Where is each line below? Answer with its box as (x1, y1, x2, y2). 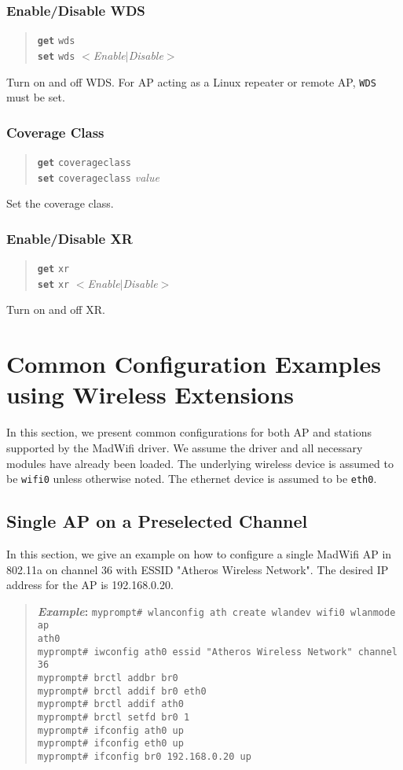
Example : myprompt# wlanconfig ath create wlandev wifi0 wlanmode (37, 602, 396, 619)
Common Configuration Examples (6, 348, 381, 380)
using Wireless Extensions (6, 378, 295, 411)
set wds (37, 50, 75, 62)
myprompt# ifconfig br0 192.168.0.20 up (37, 750, 251, 762)
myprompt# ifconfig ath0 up (37, 724, 184, 736)
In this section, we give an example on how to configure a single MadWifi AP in (6, 545, 392, 562)
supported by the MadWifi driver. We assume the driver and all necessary (6, 439, 363, 455)
